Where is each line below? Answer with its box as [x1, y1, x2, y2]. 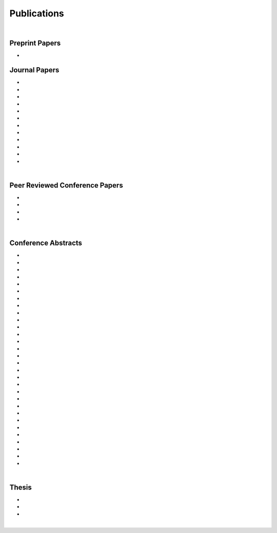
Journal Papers [9, 66, 60, 74]
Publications [9, 8, 64, 19]
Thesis [9, 483, 32, 491]
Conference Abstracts [9, 239, 82, 248]
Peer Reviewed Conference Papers [9, 181, 123, 190]
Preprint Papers [9, 39, 61, 48]
